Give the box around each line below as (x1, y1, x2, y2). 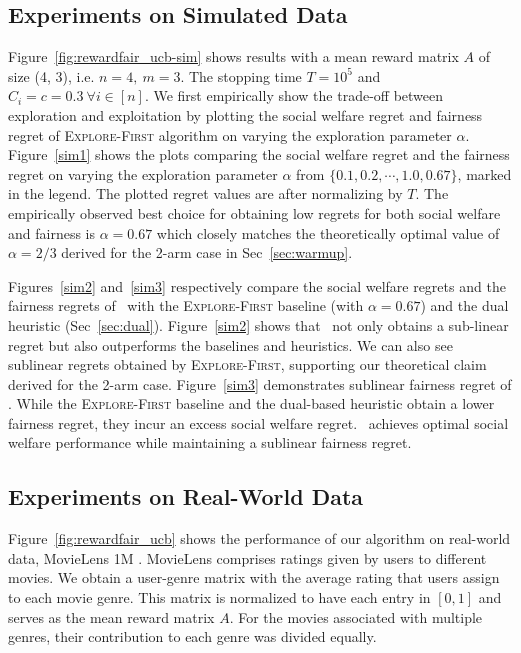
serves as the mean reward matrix (8, 606, 215, 627)
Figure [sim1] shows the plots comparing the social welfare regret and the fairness (8, 144, 510, 165)
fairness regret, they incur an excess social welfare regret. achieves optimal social (8, 412, 509, 433)
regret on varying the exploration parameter (8, 163, 278, 184)
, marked (457, 163, 512, 184)
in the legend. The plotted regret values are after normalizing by (8, 183, 403, 204)
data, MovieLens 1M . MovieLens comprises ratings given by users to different (8, 547, 487, 568)
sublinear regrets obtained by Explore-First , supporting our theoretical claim (8, 354, 487, 375)
